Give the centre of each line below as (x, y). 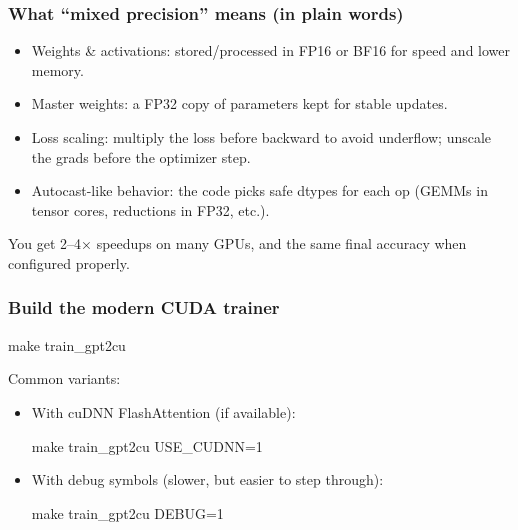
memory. (57, 69)
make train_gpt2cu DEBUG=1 (127, 512)
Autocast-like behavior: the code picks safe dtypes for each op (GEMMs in (259, 190)
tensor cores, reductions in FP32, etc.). (150, 209)
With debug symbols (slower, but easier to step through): (207, 479)
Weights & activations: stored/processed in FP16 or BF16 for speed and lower (270, 50)
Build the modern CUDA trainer (144, 307)
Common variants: (64, 378)
